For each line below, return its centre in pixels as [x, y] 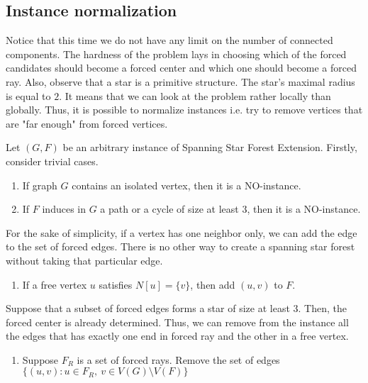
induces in [64, 209]
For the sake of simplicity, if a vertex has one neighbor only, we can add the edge [182, 232]
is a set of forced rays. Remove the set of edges [178, 359]
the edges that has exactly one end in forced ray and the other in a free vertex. [177, 336]
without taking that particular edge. [84, 260]
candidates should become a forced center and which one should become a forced [181, 68]
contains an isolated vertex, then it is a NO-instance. [186, 185]
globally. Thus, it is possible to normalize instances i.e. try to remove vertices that [184, 110]
